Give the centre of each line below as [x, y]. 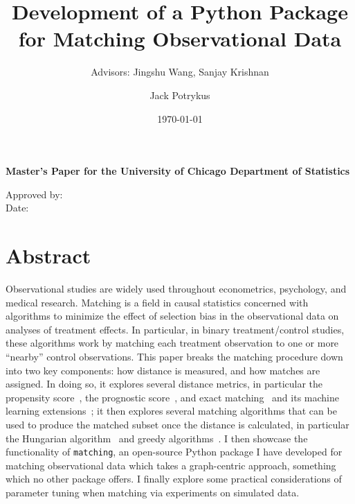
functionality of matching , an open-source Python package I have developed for [174, 452]
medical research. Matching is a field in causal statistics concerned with [157, 302]
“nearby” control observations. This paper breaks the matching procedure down [174, 356]
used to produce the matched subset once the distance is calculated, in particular [177, 424]
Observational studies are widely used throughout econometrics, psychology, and [176, 288]
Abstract [48, 255]
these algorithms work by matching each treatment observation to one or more [172, 343]
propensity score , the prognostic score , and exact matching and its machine [172, 397]
